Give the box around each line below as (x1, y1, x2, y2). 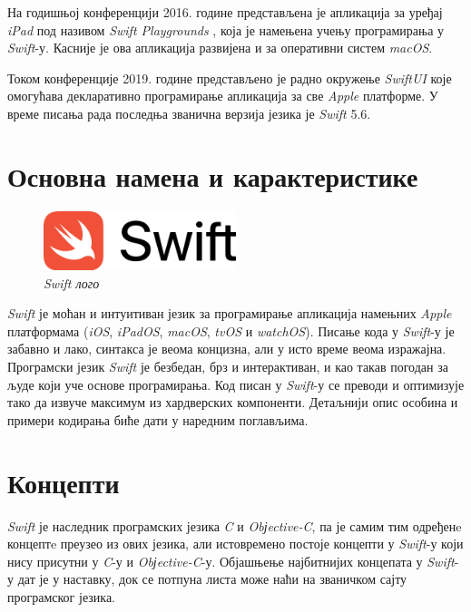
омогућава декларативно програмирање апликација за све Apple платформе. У (7, 86, 438, 105)
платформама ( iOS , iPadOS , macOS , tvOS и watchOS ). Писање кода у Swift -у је (7, 321, 455, 340)
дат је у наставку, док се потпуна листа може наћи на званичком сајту (17, 569, 407, 588)
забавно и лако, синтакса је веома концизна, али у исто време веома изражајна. (7, 339, 446, 358)
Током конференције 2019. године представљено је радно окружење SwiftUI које (7, 68, 452, 87)
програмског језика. (7, 587, 116, 606)
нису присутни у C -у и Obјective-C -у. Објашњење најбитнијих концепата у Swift (7, 551, 455, 570)
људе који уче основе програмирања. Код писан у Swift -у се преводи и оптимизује (7, 374, 465, 393)
